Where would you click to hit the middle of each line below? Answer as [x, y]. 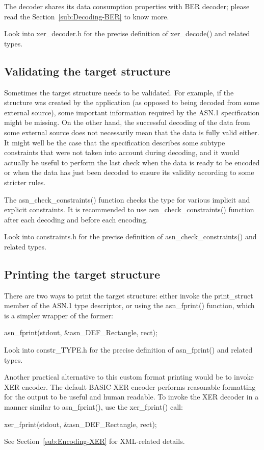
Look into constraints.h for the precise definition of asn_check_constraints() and [130, 236]
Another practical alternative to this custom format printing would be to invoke [129, 377]
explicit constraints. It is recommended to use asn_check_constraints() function [129, 209]
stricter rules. [25, 182]
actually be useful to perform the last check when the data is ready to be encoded [132, 162]
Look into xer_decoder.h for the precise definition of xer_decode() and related [127, 33]
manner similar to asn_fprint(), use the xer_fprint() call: [94, 407]
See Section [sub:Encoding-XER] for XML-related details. [95, 441]
